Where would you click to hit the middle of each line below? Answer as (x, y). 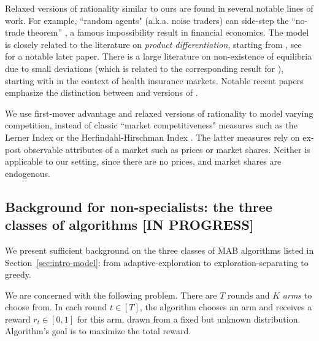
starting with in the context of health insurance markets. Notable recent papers (154, 80)
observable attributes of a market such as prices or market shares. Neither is (167, 149)
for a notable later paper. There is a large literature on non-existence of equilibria (159, 56)
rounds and (249, 295)
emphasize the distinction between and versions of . (102, 92)
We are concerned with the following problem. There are (111, 295)
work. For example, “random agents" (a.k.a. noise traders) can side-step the (147, 20)
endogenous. (28, 173)
